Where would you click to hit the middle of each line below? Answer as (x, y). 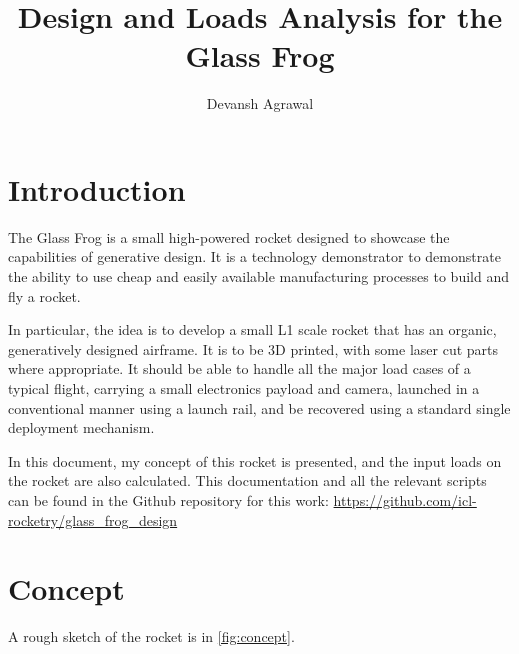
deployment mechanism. (81, 427)
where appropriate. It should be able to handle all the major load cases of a (239, 368)
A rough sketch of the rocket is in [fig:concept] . (151, 636)
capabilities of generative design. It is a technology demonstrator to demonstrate (254, 256)
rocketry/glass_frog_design (93, 519)
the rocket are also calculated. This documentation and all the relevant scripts (247, 480)
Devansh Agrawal (260, 103)
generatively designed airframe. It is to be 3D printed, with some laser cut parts (253, 348)
